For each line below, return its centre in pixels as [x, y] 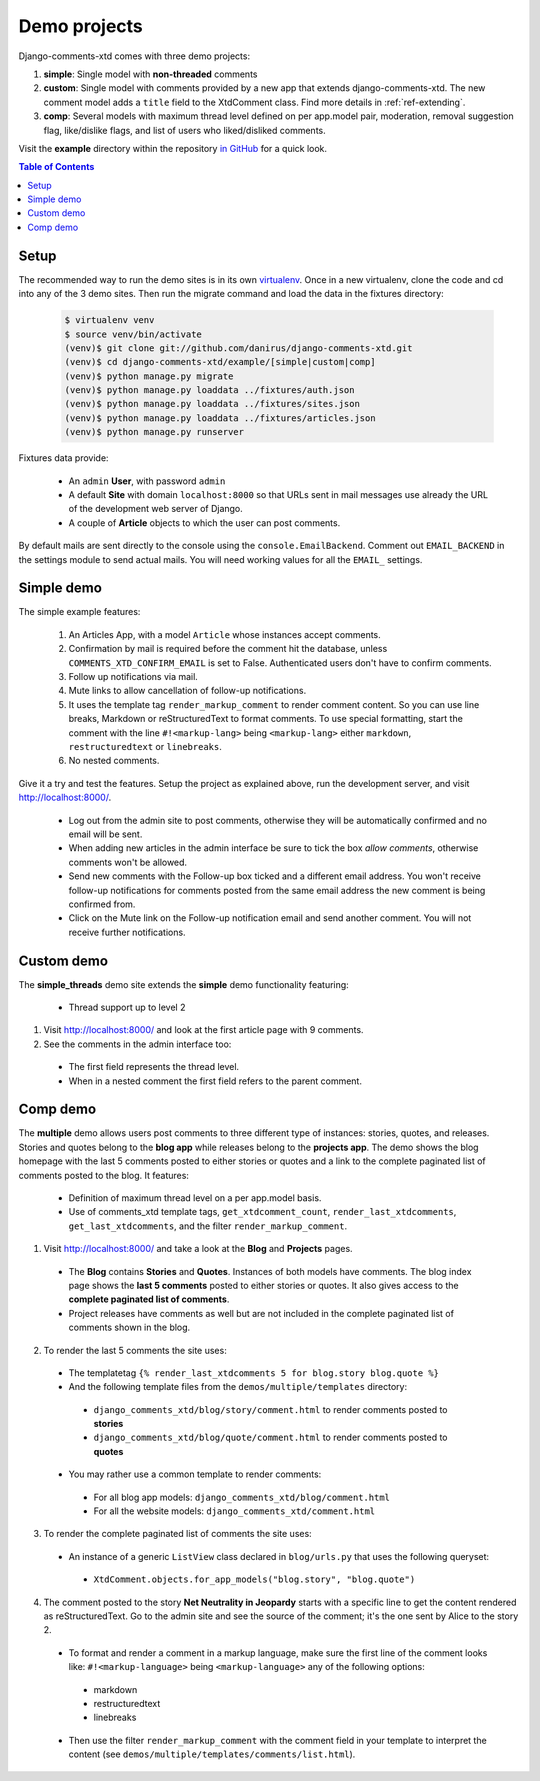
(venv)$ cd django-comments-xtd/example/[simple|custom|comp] [220, 362]
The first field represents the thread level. [154, 1067]
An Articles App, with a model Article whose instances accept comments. [225, 634]
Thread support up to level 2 [127, 1007]
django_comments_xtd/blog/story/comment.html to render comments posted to [270, 1409]
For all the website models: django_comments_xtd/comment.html [234, 1511]
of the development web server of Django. [156, 509]
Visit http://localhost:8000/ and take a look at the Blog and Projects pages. [198, 1249]
